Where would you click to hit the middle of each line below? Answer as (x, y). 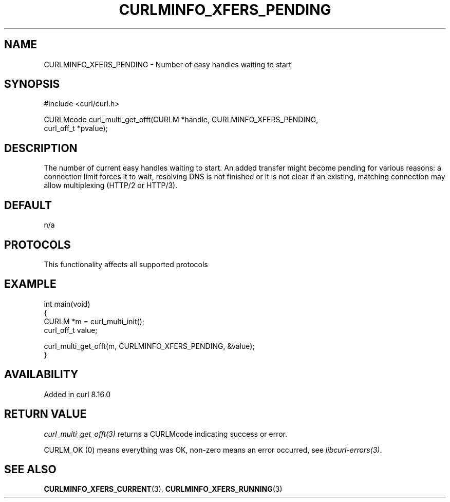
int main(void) (67, 304)
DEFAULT (28, 205)
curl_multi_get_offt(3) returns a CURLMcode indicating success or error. (166, 434)
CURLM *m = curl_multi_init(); (94, 321)
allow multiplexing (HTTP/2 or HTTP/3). (111, 185)
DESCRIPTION (41, 148)
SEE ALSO (30, 469)
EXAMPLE (30, 284)
